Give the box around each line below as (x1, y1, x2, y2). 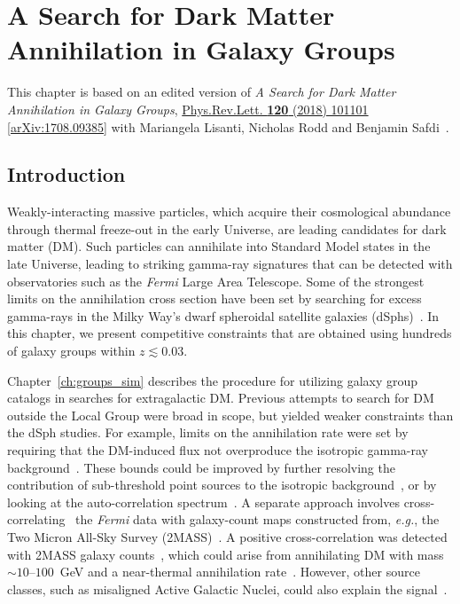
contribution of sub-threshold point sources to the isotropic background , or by (7, 475, 437, 494)
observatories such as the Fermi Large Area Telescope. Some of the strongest (7, 271, 425, 290)
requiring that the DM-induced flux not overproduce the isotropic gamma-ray (7, 441, 428, 459)
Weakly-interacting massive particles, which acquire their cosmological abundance (7, 202, 451, 221)
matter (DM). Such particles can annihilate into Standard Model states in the (7, 237, 431, 255)
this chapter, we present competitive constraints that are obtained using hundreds (7, 324, 452, 342)
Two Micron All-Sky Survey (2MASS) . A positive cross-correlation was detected (7, 527, 448, 545)
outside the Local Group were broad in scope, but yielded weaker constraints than (7, 405, 454, 424)
